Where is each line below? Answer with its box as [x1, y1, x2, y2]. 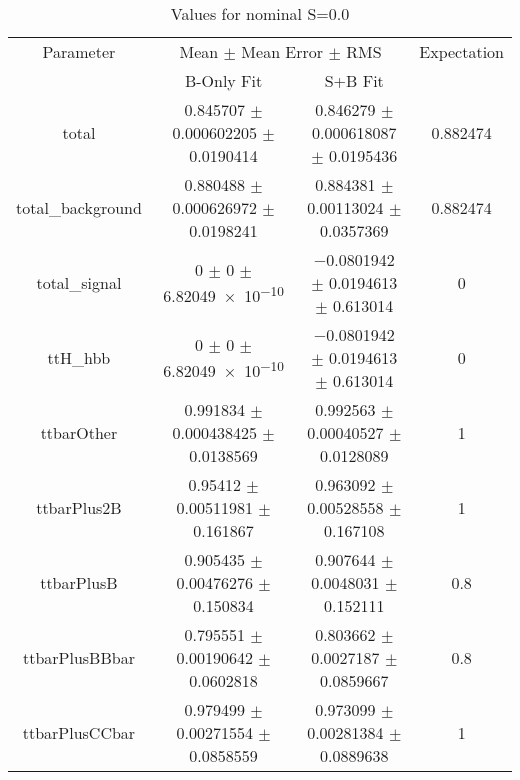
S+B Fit [324, 69, 384, 92]
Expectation [419, 40, 504, 63]
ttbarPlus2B [36, 496, 122, 519]
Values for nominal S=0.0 [170, 2, 350, 25]
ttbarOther [40, 421, 118, 444]
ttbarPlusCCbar [22, 721, 136, 744]
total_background [16, 196, 142, 219]
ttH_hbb [47, 346, 111, 369]
